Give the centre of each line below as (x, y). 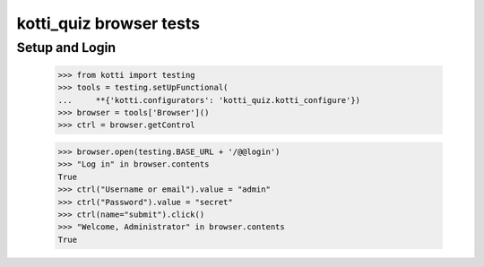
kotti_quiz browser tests (108, 23)
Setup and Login (66, 47)
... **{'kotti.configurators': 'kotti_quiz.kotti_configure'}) (209, 100)
